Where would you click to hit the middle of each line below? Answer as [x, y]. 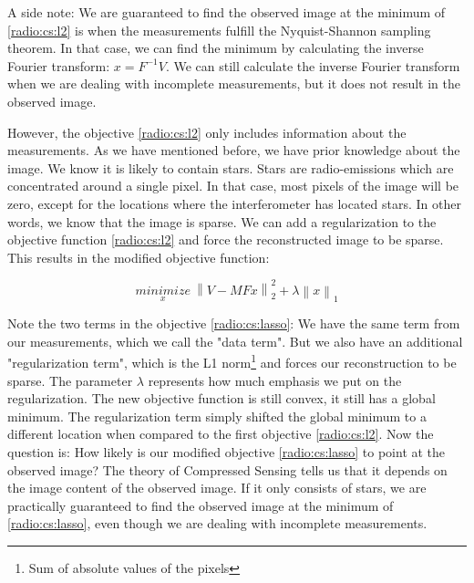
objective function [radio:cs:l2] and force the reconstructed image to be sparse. [226, 239]
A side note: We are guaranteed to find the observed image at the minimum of [227, 12]
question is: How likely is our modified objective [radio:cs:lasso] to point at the [227, 451]
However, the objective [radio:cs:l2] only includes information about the [207, 132]
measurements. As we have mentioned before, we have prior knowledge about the [234, 150]
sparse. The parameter [70, 380]
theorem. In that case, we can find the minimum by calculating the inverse [216, 48]
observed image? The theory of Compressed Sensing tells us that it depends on [227, 469]
